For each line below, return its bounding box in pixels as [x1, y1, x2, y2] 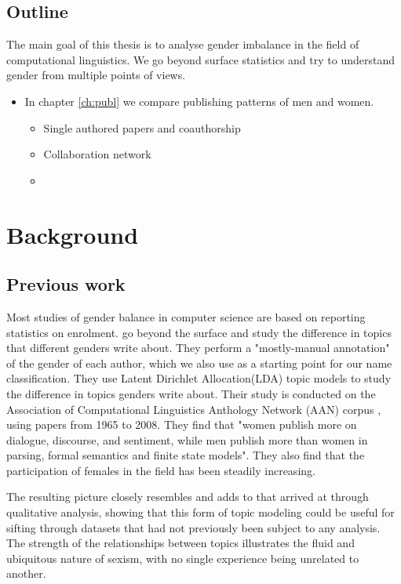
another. [6, 565, 46, 582]
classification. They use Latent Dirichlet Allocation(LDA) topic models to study [6, 370, 392, 386]
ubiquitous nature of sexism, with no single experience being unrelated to [6, 550, 359, 566]
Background [6, 218, 139, 250]
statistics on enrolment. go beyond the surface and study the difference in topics [6, 324, 392, 340]
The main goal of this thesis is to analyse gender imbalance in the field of [6, 36, 359, 53]
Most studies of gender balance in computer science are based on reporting [6, 308, 366, 325]
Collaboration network [43, 146, 151, 162]
